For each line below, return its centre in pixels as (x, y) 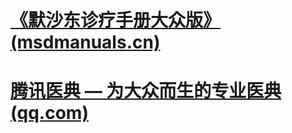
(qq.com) (49, 113)
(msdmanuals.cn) (85, 42)
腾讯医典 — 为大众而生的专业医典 (146, 91)
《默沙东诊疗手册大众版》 (116, 20)
